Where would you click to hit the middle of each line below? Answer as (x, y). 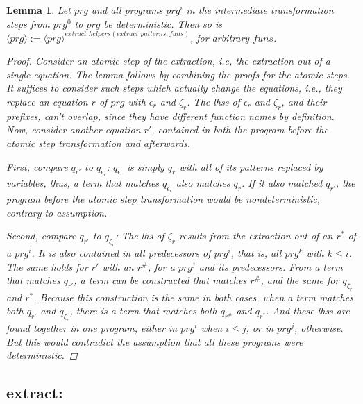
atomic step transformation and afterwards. (99, 143)
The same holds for (47, 266)
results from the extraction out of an (256, 236)
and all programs (127, 10)
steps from (28, 23)
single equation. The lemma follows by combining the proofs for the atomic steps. (178, 74)
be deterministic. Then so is (163, 23)
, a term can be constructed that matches (160, 280)
